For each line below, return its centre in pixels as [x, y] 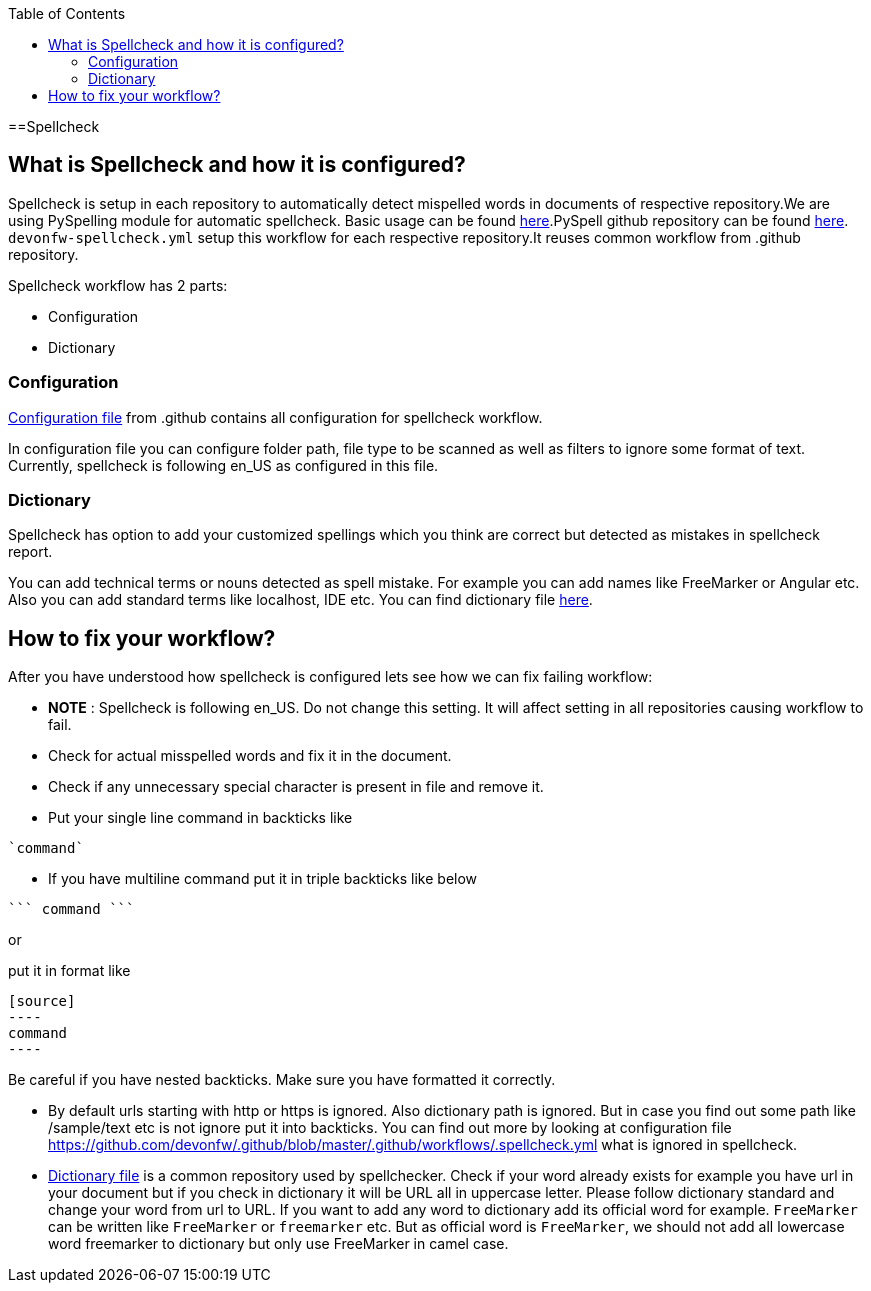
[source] [42, 1001]
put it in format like [69, 971]
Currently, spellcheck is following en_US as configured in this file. [223, 465]
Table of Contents [67, 13]
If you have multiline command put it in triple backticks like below [263, 879]
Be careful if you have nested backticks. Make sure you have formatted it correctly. [282, 1080]
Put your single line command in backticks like [200, 818]
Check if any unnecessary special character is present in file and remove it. [296, 787]
